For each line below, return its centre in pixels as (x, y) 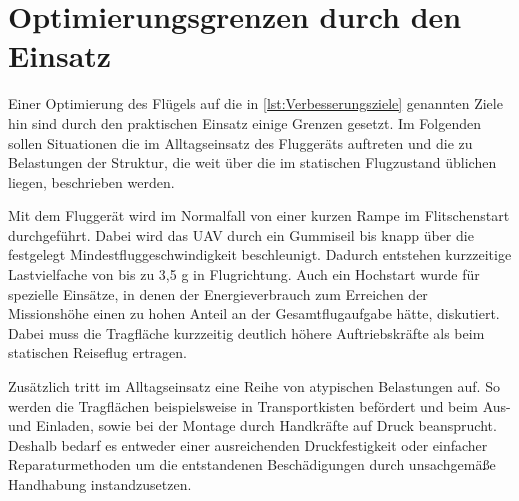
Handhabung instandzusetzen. (100, 484)
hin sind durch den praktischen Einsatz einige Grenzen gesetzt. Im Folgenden (245, 122)
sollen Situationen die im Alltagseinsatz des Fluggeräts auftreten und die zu (240, 142)
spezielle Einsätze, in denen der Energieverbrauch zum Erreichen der (218, 293)
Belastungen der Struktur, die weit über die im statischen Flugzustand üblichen (252, 162)
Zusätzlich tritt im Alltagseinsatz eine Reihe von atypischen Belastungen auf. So (254, 386)
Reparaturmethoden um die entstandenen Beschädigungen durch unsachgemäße (252, 464)
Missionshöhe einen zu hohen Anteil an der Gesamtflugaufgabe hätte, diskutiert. (254, 313)
